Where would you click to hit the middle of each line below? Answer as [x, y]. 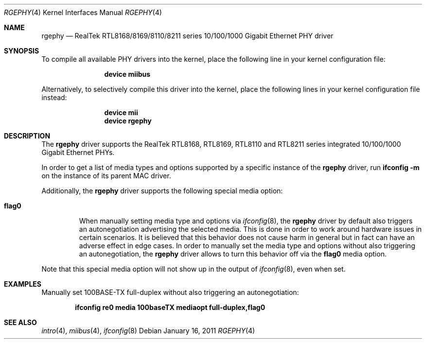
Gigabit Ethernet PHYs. [78, 152]
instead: [54, 97]
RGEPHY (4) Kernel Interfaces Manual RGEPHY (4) [83, 12]
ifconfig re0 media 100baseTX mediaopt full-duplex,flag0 [170, 307]
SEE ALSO [20, 322]
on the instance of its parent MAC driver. [106, 176]
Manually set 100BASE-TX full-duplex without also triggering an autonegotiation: [170, 292]
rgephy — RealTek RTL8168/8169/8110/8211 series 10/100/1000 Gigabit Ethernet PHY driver [187, 36]
